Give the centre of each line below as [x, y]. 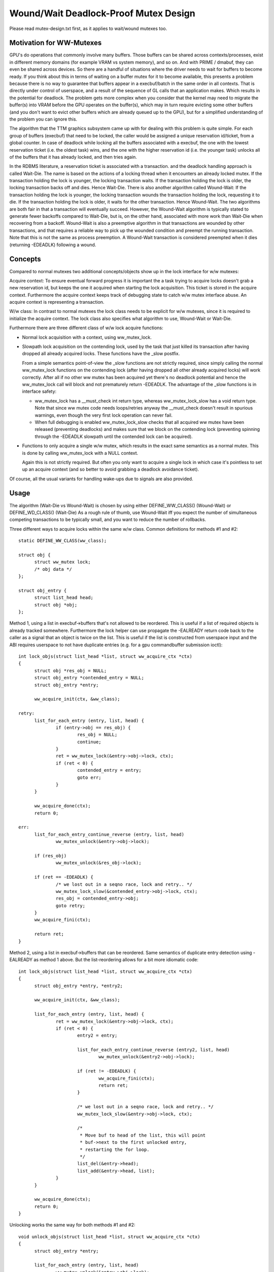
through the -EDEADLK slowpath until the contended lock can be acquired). [114, 436]
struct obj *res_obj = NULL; [71, 671]
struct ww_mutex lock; [62, 562]
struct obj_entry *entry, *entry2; [78, 986]
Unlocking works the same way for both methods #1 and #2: [72, 1225]
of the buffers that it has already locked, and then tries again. [73, 157]
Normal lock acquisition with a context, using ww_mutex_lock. [87, 337]
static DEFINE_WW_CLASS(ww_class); [63, 541]
